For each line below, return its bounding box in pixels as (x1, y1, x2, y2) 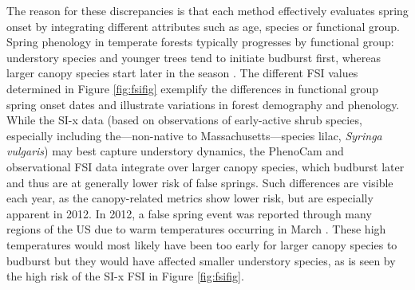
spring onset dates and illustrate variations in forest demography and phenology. (6, 96, 400, 112)
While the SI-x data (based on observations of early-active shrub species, (6, 112, 362, 128)
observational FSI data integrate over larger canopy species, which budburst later (6, 158, 405, 174)
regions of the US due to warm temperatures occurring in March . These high (6, 221, 386, 237)
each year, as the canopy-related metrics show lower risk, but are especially (6, 190, 373, 206)
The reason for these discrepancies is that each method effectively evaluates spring (6, 2, 409, 18)
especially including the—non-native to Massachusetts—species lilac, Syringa (6, 127, 382, 143)
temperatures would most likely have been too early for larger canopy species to (6, 236, 397, 253)
